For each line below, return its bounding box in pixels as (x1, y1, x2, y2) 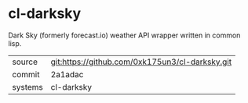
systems (12, 81, 43, 92)
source (12, 56, 38, 67)
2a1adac (50, 69, 84, 80)
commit (12, 69, 40, 80)
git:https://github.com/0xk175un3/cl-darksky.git (50, 56, 232, 67)
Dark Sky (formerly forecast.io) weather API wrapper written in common (8, 30, 241, 40)
